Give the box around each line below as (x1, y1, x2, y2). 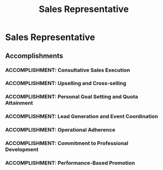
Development (5, 146, 39, 153)
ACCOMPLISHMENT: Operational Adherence (5, 126, 116, 133)
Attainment (5, 99, 33, 106)
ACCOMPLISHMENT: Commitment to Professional (5, 140, 129, 147)
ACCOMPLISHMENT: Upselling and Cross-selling (5, 80, 127, 87)
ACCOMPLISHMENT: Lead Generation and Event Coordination (5, 113, 159, 120)
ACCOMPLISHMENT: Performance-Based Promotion (5, 159, 135, 166)
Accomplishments (5, 51, 63, 60)
